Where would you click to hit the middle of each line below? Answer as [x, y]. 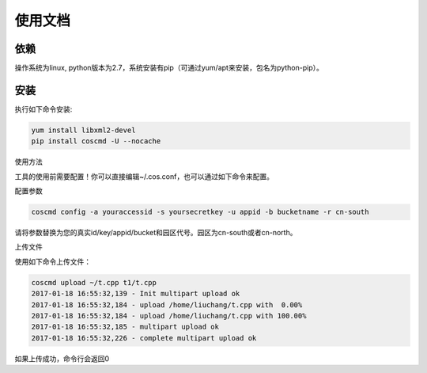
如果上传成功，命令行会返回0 [62, 358]
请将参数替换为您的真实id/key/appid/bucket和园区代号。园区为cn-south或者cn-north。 [156, 233]
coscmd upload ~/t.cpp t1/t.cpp [94, 282]
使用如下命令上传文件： [53, 261]
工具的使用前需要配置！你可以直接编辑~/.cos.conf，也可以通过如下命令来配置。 [144, 176]
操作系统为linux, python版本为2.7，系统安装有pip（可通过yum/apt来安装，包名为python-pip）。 [169, 68]
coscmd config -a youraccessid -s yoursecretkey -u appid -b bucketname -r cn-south [200, 212]
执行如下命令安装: [43, 109]
